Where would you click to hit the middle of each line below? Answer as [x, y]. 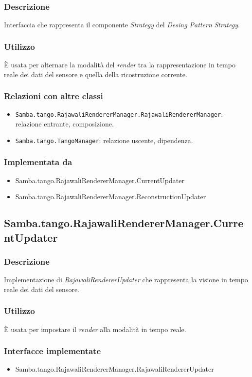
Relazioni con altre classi [54, 96]
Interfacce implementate [53, 351]
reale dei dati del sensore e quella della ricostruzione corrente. [96, 74]
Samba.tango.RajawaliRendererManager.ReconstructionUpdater [111, 197]
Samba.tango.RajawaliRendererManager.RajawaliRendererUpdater [115, 369]
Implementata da [38, 162]
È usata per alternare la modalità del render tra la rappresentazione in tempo [120, 65]
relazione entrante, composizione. [64, 124]
